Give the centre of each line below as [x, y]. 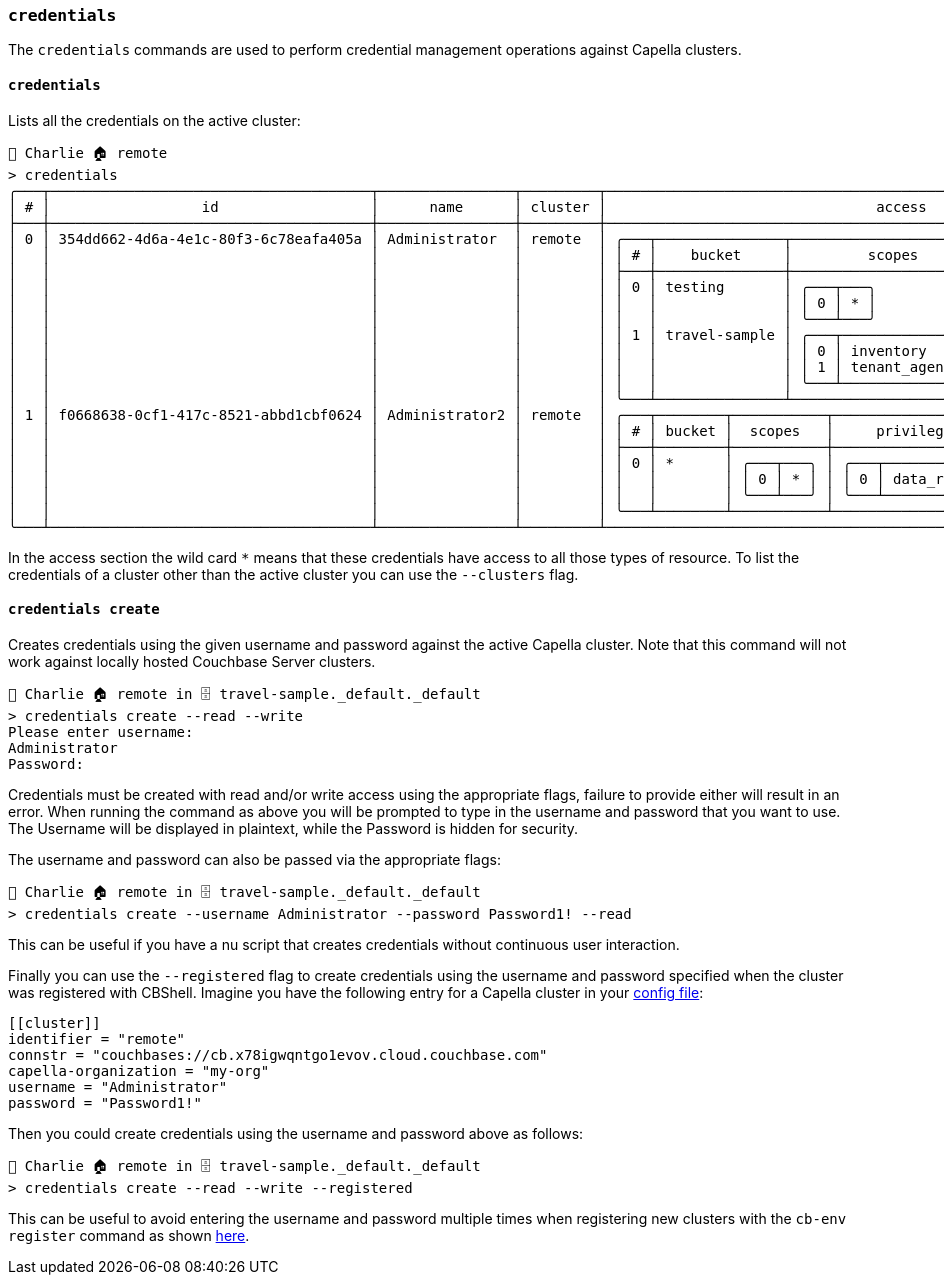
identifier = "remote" [97, 1038]
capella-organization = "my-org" [139, 1070]
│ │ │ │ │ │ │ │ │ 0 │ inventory [467, 350]
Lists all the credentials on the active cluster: [154, 120]
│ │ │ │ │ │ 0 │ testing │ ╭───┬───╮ [442, 286]
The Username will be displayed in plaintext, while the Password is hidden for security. [293, 828]
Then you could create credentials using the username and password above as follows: [296, 1133]
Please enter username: [101, 731]
